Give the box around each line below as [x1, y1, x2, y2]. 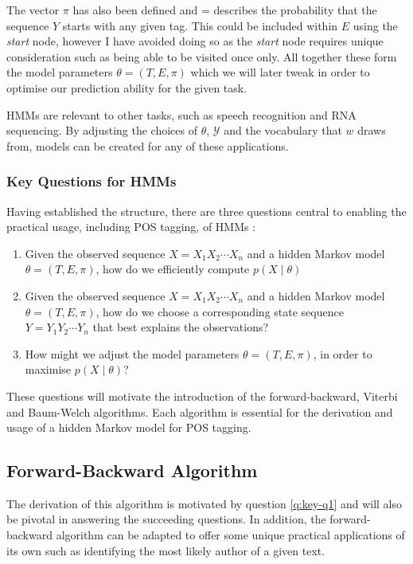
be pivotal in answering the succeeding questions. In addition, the [6, 511, 326, 527]
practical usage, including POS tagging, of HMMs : [6, 218, 256, 235]
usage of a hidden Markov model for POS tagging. [6, 419, 251, 436]
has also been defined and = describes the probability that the [72, 2, 377, 18]
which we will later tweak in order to [190, 64, 370, 80]
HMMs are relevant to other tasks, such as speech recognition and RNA [6, 106, 357, 123]
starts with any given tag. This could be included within [62, 17, 338, 33]
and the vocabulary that [224, 122, 342, 139]
